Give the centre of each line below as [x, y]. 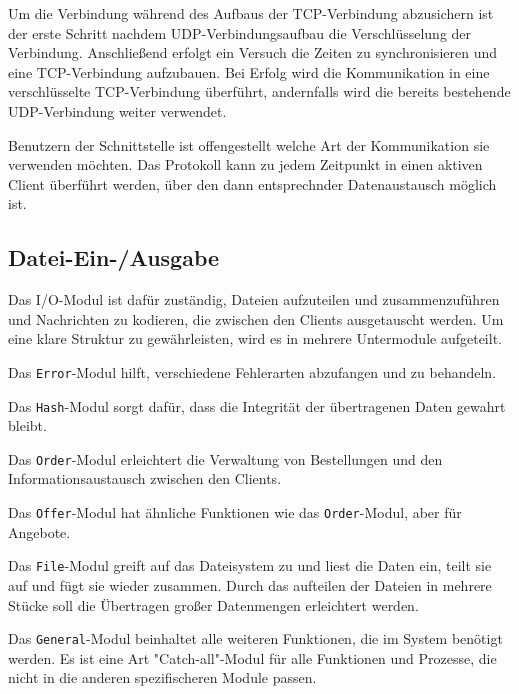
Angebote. [39, 531]
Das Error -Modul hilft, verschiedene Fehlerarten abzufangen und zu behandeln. [252, 371]
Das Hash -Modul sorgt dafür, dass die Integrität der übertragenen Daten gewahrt [257, 405]
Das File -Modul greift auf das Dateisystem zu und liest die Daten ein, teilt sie [250, 565]
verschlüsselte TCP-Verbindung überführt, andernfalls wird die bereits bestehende [259, 91]
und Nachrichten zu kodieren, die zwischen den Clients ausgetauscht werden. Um [256, 318]
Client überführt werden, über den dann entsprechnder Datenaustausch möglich [252, 183]
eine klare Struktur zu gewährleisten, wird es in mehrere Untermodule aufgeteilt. [255, 338]
